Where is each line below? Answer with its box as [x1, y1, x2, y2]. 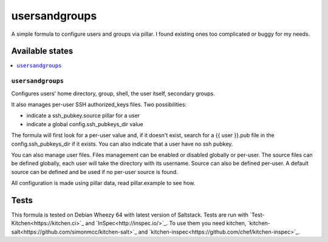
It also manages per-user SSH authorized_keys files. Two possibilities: [11, 101, 187, 108]
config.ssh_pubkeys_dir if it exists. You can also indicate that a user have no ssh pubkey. [11, 140, 233, 147]
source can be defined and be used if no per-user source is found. [11, 168, 179, 175]
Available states [11, 46, 73, 56]
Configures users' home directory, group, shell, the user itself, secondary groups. [11, 90, 216, 97]
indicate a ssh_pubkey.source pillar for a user [26, 112, 140, 119]
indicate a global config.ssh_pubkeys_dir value [26, 120, 143, 127]
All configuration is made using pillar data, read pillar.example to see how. [11, 180, 196, 187]
